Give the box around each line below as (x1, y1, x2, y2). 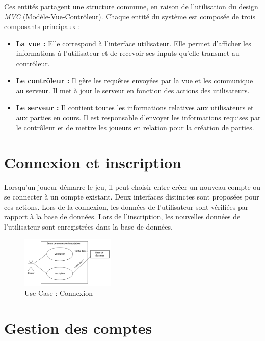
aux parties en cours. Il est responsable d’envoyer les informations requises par (16, 112, 261, 123)
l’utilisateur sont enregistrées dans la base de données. (4, 221, 173, 232)
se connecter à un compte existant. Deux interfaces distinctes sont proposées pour (4, 191, 259, 202)
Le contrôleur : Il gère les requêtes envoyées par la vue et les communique (16, 75, 253, 86)
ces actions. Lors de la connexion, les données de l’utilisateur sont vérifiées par (4, 201, 249, 212)
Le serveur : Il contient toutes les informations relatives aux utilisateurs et (16, 102, 254, 112)
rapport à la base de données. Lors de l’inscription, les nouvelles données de (4, 211, 241, 222)
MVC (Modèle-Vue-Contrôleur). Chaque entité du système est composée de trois (4, 11, 255, 21)
